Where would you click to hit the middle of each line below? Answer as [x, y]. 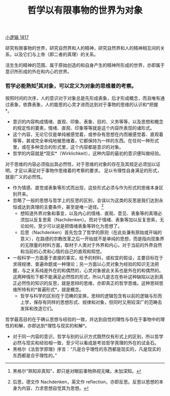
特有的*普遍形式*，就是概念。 [53, 289]
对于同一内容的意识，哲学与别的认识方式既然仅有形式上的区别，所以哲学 [88, 336]
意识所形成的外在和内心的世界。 [38, 72]
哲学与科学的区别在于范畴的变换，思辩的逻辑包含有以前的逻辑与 [87, 295]
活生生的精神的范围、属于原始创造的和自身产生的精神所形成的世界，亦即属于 [85, 65]
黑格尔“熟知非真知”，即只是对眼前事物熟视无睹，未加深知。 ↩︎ [77, 371]
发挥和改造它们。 [38, 308]
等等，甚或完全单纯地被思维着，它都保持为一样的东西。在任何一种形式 [86, 141]
